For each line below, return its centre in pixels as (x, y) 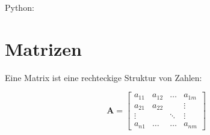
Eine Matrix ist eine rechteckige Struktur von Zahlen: (103, 77)
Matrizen (43, 48)
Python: (20, 7)
